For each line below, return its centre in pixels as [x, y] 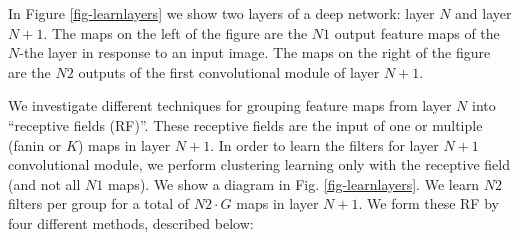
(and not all [44, 183]
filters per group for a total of [99, 203]
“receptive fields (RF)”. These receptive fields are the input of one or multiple [245, 124]
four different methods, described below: [131, 222]
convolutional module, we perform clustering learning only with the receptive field [259, 164]
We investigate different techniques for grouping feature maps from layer [230, 105]
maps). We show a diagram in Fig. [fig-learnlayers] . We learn [293, 183]
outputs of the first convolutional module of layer [229, 71]
